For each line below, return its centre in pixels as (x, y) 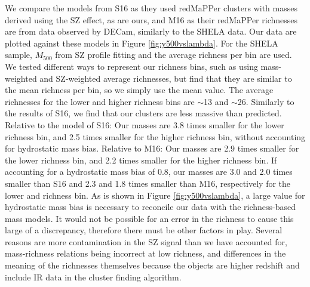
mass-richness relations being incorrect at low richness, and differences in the (145, 253)
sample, (19, 55)
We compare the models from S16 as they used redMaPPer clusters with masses (151, 8)
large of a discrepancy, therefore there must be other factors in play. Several (144, 230)
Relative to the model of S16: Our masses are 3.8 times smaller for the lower (145, 124)
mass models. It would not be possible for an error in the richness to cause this (149, 218)
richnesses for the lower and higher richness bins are (100, 101)
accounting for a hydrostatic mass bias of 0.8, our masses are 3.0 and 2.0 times (149, 172)
